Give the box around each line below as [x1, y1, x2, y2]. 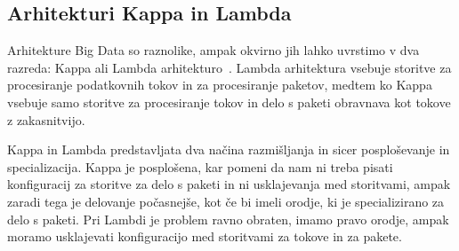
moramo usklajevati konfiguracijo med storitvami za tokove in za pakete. [7, 227, 402, 246]
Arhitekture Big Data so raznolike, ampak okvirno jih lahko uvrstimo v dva [7, 41, 420, 59]
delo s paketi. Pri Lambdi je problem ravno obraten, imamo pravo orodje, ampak [7, 209, 449, 228]
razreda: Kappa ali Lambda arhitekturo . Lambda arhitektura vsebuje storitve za [7, 58, 452, 76]
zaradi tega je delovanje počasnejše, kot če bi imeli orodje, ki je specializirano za [7, 192, 445, 210]
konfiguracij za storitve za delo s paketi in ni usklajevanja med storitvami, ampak [7, 175, 451, 193]
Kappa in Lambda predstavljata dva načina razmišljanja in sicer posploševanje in [7, 140, 450, 159]
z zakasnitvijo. [7, 110, 85, 129]
